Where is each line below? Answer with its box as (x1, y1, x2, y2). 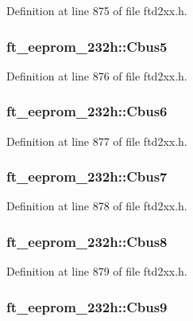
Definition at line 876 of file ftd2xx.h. (6, 67, 187, 84)
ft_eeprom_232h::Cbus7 (6, 166, 168, 186)
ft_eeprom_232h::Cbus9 (6, 296, 168, 316)
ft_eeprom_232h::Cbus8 (6, 231, 168, 251)
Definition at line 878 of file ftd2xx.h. (6, 198, 187, 214)
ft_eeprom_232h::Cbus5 (6, 36, 168, 56)
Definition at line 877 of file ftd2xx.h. (6, 132, 187, 149)
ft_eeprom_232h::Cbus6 (6, 101, 168, 121)
